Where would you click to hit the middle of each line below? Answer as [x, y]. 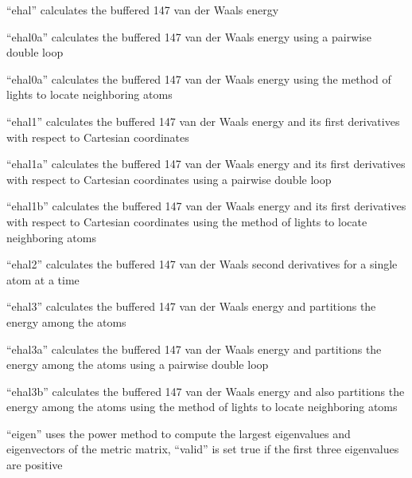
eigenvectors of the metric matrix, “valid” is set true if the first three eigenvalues [203, 449]
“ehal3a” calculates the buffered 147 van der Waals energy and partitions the [194, 349]
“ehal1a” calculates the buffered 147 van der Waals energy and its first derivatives [206, 164]
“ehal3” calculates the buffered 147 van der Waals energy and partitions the [191, 306]
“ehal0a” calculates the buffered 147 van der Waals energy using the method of [199, 78]
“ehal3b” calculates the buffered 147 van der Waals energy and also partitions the [206, 391]
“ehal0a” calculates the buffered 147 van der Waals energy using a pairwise [189, 36]
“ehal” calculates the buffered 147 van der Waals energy [143, 10]
